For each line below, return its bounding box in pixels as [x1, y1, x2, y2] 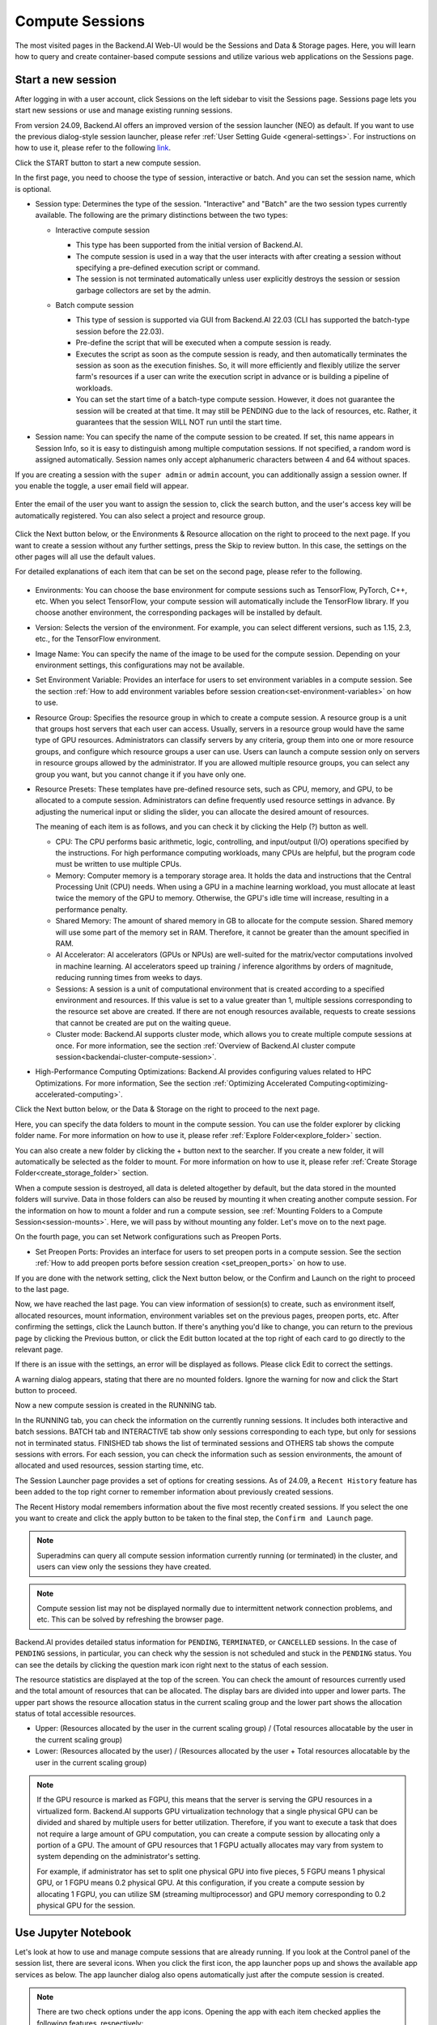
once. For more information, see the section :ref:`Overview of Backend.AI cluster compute [55, 1041, 356, 1051]
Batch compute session [55, 301, 134, 310]
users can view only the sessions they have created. [36, 1562, 212, 1571]
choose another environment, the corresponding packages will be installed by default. [35, 607, 323, 617]
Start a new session [15, 73, 117, 87]
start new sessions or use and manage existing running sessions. [15, 105, 233, 115]
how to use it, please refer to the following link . [15, 143, 172, 153]
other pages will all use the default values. [15, 552, 156, 561]
